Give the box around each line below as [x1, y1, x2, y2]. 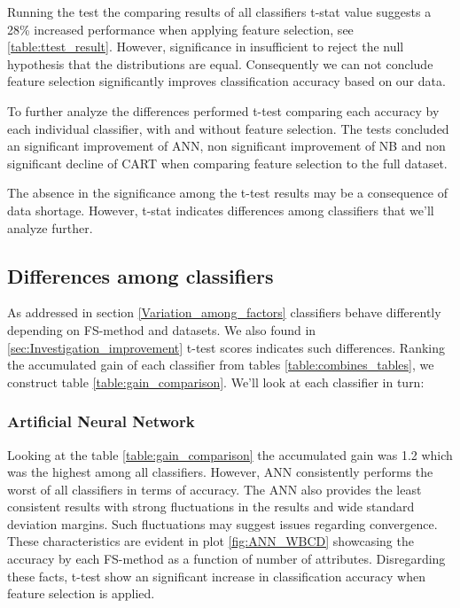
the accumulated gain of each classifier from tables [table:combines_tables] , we [7, 355, 434, 374]
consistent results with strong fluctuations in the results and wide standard [7, 497, 415, 516]
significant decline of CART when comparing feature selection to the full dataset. [7, 153, 448, 172]
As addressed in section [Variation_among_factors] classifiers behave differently [7, 303, 441, 322]
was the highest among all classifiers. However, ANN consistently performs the [7, 463, 433, 481]
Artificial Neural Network [7, 410, 195, 433]
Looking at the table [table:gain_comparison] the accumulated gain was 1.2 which [7, 445, 453, 464]
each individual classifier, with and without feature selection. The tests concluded [7, 119, 449, 137]
